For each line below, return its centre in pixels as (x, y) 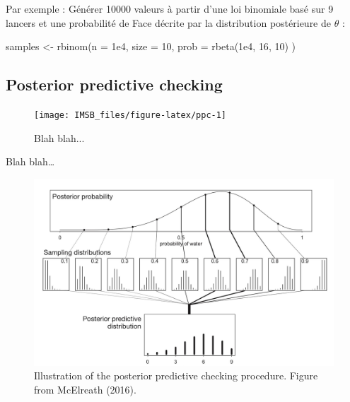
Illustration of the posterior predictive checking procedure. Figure (176, 376)
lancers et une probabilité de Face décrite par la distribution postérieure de (168, 22)
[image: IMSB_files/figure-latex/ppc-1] (130, 115)
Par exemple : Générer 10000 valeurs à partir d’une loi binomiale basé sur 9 (170, 8)
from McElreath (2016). (85, 390)
